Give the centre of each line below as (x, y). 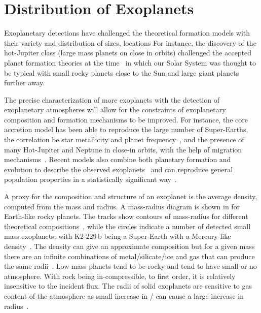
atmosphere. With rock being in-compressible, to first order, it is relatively (120, 276)
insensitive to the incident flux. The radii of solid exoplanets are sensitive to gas (128, 286)
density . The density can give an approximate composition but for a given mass (129, 246)
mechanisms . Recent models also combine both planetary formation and (118, 159)
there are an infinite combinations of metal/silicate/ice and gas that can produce (129, 256)
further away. (25, 83)
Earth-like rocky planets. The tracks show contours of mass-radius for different (126, 216)
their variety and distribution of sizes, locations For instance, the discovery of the (130, 42)
